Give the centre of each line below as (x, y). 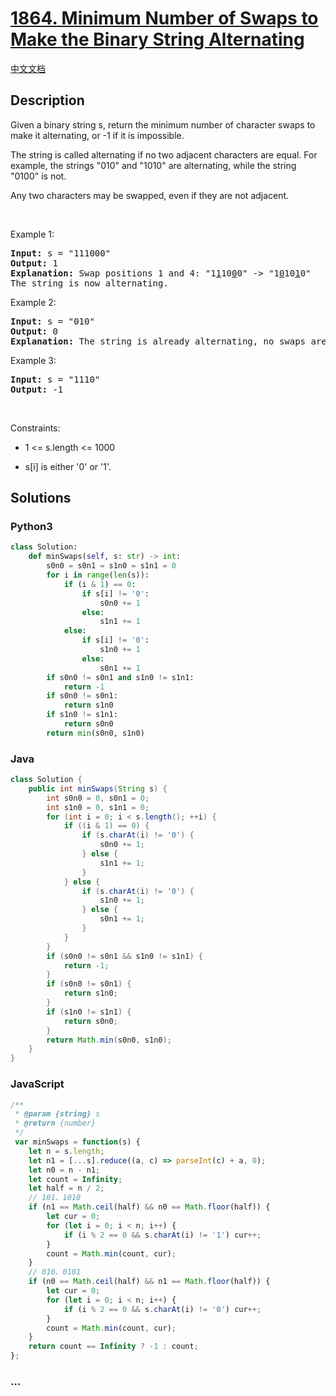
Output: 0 (34, 331)
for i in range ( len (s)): (98, 575)
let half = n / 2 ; (66, 1188)
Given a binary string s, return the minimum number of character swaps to (163, 124)
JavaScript (37, 1084)
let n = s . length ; (66, 1151)
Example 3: (33, 360)
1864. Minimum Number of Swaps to (164, 18)
